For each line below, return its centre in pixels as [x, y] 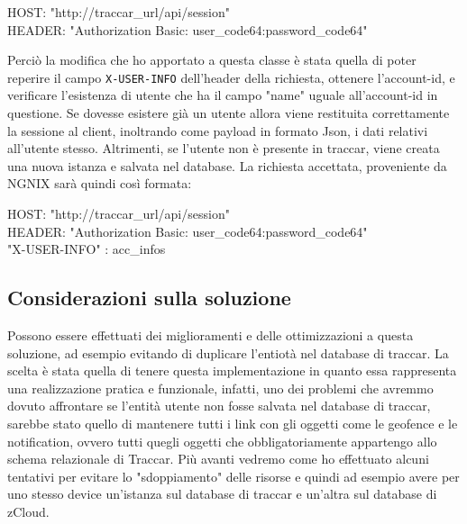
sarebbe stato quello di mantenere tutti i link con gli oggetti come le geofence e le [233, 423]
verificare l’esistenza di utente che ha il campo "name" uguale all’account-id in [223, 95]
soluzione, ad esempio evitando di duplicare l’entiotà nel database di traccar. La [228, 352]
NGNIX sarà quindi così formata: [100, 183]
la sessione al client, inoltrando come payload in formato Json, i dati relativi [218, 130]
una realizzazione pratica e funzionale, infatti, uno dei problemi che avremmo [220, 388]
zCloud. [28, 511]
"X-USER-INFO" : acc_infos [87, 249]
